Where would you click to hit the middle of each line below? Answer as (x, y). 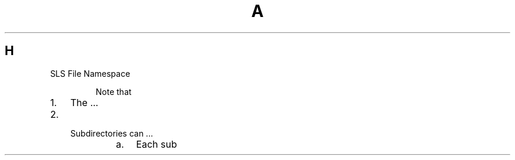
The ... (84, 102)
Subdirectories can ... (112, 133)
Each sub (156, 144)
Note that (113, 91)
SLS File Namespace (90, 73)
